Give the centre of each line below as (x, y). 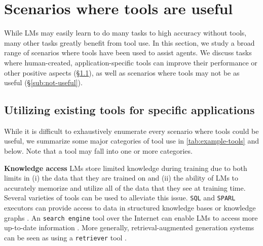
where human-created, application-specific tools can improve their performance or (131, 62)
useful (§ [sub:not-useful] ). (43, 82)
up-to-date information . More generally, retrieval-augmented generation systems (129, 227)
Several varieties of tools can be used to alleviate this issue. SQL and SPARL (120, 198)
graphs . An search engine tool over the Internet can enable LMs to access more (131, 217)
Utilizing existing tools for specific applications (129, 110)
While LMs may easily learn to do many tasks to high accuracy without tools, (125, 33)
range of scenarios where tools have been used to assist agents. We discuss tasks (128, 52)
